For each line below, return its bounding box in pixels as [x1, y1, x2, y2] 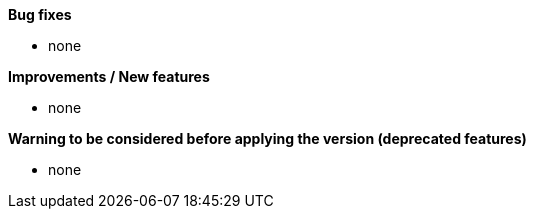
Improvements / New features [8, 68, 210, 85]
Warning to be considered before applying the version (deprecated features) [8, 130, 527, 147]
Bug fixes [8, 6, 72, 23]
